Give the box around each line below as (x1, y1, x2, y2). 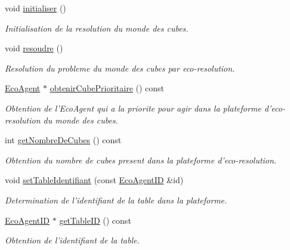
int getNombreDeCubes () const (5, 134, 122, 146)
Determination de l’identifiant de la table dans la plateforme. (5, 193, 227, 206)
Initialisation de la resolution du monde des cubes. (5, 21, 189, 34)
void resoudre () (5, 42, 63, 54)
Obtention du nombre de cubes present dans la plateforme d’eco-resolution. (5, 153, 277, 166)
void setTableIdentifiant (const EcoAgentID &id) (5, 174, 184, 186)
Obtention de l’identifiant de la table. (5, 234, 140, 246)
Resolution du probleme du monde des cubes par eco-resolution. (5, 61, 235, 74)
